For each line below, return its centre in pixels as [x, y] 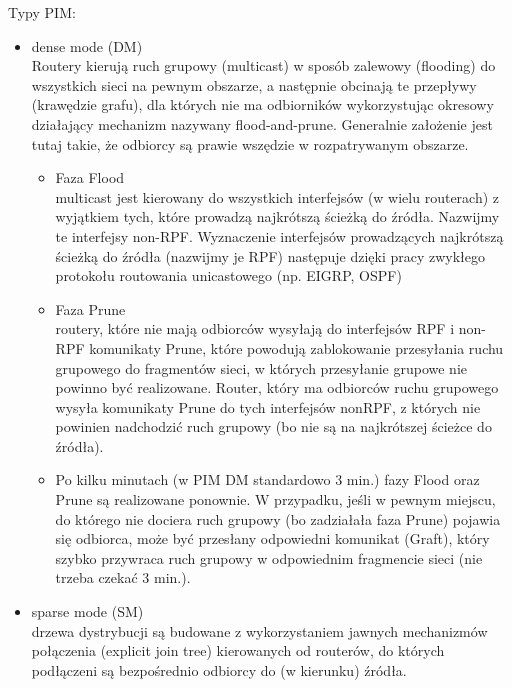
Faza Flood [90, 177]
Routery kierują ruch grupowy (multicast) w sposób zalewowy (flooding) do [263, 65]
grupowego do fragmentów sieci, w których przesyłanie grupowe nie [261, 367]
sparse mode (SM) [87, 611]
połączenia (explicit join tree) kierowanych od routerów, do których [238, 650]
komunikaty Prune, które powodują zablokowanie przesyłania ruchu [296, 347]
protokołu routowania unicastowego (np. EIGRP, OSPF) [228, 275]
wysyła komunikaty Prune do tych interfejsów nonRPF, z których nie [268, 406]
